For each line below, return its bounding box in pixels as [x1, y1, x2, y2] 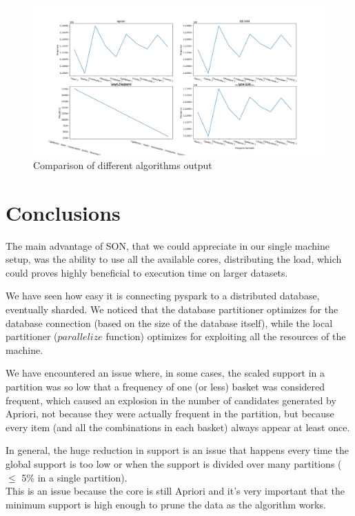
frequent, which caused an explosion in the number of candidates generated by [6, 393, 336, 407]
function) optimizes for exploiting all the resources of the [105, 329, 346, 344]
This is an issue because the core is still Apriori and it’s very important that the [6, 484, 345, 498]
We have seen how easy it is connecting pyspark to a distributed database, [6, 288, 320, 303]
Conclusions [6, 198, 121, 226]
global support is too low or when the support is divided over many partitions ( [6, 457, 342, 470]
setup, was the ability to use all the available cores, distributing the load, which [6, 252, 342, 266]
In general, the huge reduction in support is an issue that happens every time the [6, 443, 349, 457]
